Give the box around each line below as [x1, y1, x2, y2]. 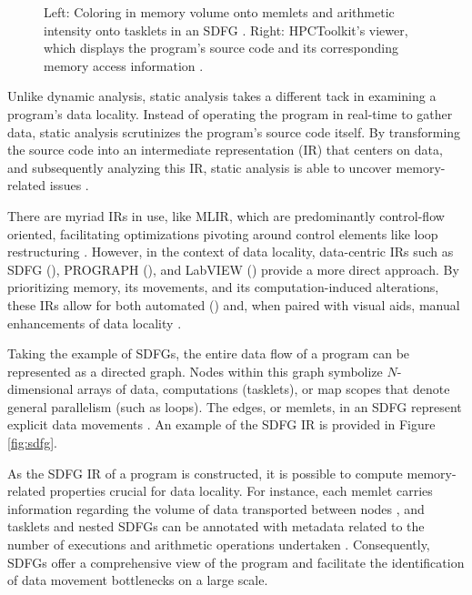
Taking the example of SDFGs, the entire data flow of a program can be [7, 344, 410, 363]
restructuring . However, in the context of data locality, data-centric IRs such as [7, 242, 454, 261]
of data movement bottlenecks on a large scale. [7, 570, 268, 590]
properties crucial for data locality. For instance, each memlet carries [49, 481, 433, 500]
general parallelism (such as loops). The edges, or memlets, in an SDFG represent [7, 397, 462, 416]
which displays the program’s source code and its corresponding [44, 38, 398, 57]
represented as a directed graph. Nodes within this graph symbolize [7, 361, 383, 380]
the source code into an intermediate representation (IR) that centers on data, [7, 140, 443, 159]
